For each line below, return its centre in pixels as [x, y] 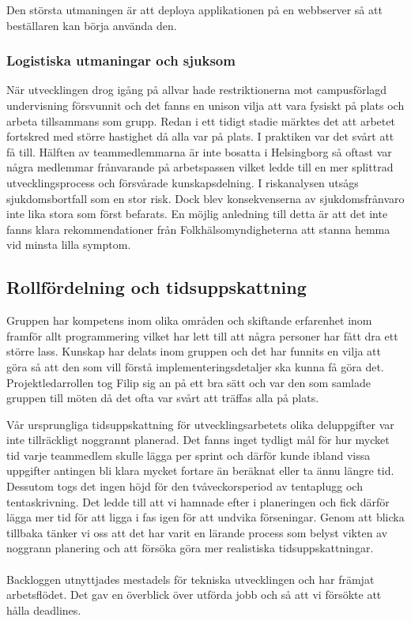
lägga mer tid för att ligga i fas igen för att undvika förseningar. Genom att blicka [205, 517]
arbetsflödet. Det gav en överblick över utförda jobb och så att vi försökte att [194, 595]
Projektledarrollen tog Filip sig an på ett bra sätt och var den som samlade [189, 382]
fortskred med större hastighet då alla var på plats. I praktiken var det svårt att [200, 136]
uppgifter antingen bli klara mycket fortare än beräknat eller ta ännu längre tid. [200, 470]
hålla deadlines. [44, 610]
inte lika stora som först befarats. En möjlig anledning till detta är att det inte [197, 214]
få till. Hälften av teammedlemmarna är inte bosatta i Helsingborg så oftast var [199, 151]
